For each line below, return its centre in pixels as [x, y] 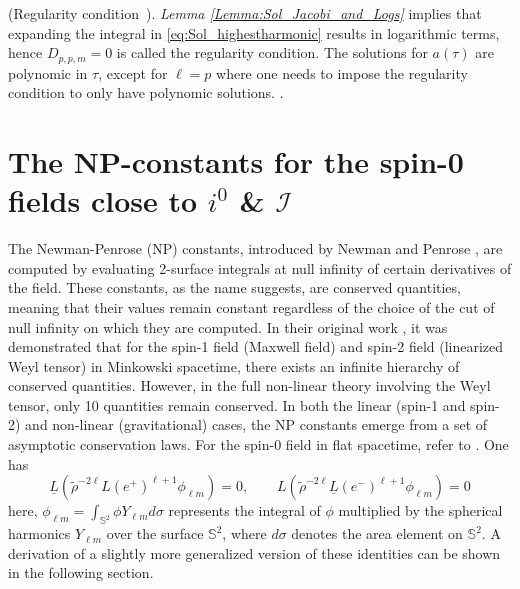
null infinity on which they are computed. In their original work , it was [228, 326]
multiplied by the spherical [420, 510]
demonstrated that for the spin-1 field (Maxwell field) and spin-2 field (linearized [256, 346]
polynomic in [48, 72]
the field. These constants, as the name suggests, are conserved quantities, [234, 287]
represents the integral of [244, 510]
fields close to [103, 200]
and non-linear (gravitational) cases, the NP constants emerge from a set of [256, 424]
